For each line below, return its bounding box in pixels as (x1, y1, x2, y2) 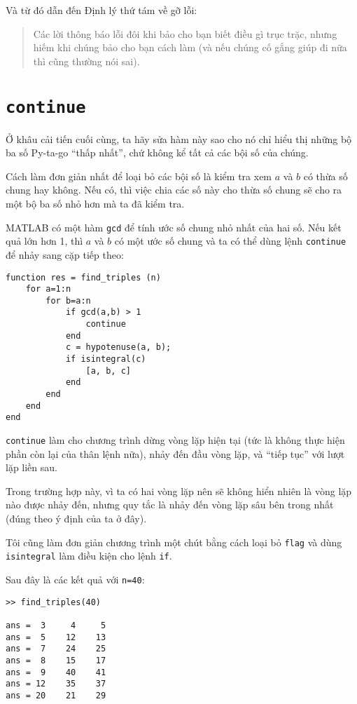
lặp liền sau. (6, 460, 57, 475)
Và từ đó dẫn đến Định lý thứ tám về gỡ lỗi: (6, 3, 197, 17)
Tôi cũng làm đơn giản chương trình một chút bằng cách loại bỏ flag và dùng (6, 534, 342, 549)
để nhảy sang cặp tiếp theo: (6, 247, 124, 262)
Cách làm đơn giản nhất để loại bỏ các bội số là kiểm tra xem (6, 168, 272, 183)
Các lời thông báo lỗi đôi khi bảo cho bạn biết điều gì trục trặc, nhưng (33, 26, 337, 41)
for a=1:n (25, 284, 71, 295)
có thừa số (303, 168, 348, 183)
